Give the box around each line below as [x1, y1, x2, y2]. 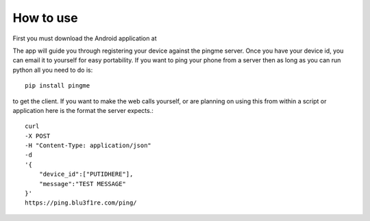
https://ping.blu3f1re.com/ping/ [25, 199, 137, 207]
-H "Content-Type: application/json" [25, 142, 152, 150]
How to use [12, 10, 78, 25]
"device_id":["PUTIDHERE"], [38, 170, 134, 178]
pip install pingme [25, 82, 90, 90]
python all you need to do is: [12, 66, 93, 74]
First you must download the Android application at [12, 34, 157, 42]
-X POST [25, 132, 51, 140]
